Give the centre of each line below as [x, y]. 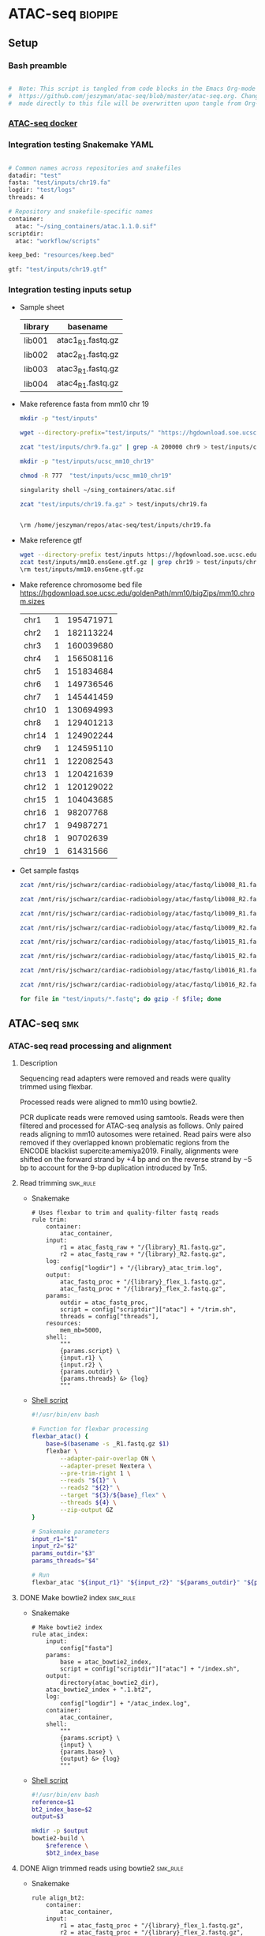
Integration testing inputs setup [70, 290]
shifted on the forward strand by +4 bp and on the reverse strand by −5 [136, 1160]
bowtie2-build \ [58, 1838]
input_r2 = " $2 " [54, 1546]
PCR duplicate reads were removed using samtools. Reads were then [132, 1118]
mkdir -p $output [60, 1831]
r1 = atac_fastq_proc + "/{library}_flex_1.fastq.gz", [152, 1925]
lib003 [36, 370]
